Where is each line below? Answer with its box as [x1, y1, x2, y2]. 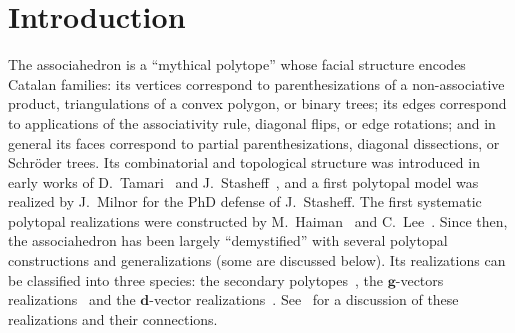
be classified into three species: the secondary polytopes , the [8, 269, 384, 290]
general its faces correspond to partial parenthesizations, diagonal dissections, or [8, 132, 500, 153]
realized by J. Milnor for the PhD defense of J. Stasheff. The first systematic [8, 191, 482, 212]
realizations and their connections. [8, 308, 218, 329]
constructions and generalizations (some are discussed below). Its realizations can [8, 250, 506, 271]
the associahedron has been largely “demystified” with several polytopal [8, 230, 448, 251]
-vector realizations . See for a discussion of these [149, 289, 459, 310]
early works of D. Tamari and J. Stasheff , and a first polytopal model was [8, 171, 479, 192]
